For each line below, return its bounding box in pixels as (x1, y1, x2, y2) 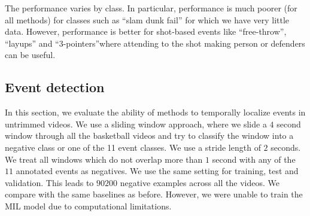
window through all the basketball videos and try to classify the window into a (5, 129, 294, 142)
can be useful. (5, 48, 56, 61)
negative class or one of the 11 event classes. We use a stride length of (5, 141, 261, 153)
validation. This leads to (5, 176, 94, 188)
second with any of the (212, 153, 296, 165)
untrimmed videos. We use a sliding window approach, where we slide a (5, 117, 267, 130)
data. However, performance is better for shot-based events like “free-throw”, (5, 25, 287, 38)
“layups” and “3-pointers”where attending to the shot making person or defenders (5, 36, 305, 49)
